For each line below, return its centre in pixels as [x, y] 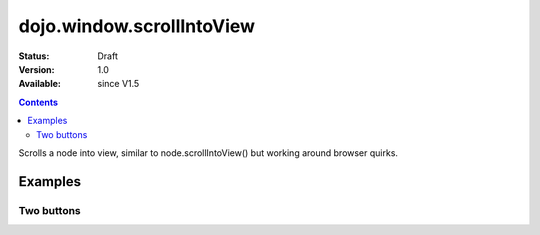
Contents [38, 102]
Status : [34, 56]
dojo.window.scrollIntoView [136, 26]
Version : [36, 69]
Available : [40, 84]
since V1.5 [118, 84]
